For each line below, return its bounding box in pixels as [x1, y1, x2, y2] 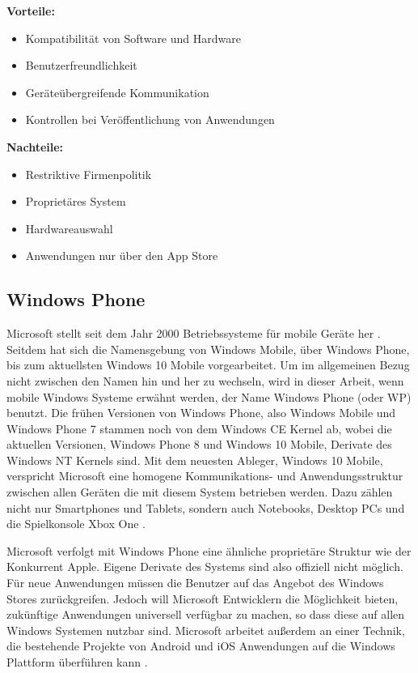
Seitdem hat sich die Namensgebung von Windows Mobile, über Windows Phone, [6, 340, 410, 357]
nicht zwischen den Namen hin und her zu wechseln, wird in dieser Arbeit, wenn [6, 372, 404, 389]
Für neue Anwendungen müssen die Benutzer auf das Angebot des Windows [6, 574, 384, 591]
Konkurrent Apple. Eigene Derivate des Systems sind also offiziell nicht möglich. [6, 558, 403, 575]
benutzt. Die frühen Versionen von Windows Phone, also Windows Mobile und [6, 404, 396, 421]
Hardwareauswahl [25, 219, 113, 236]
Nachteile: [6, 138, 64, 155]
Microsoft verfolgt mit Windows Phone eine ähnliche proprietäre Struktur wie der [6, 542, 412, 559]
